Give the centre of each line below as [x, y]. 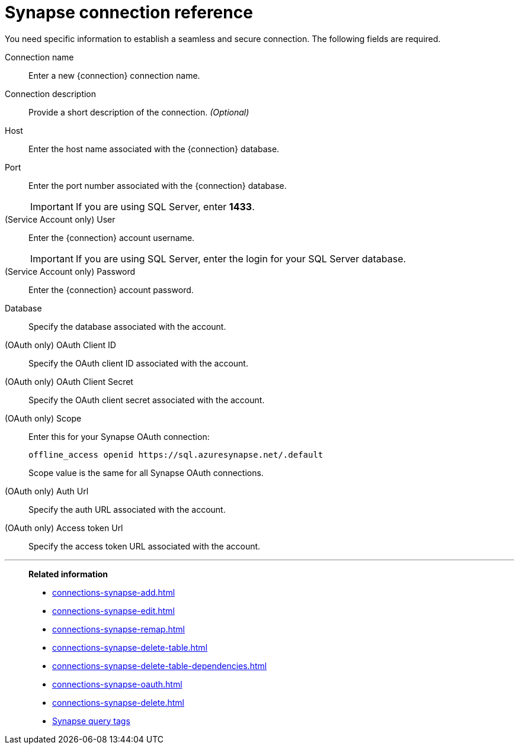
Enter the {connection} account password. [111, 290]
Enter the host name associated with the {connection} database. [154, 149]
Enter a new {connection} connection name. [114, 75]
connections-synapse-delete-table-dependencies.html [160, 666]
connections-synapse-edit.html [113, 610]
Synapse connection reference [129, 12]
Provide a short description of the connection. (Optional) [139, 112]
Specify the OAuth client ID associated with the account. [138, 363]
